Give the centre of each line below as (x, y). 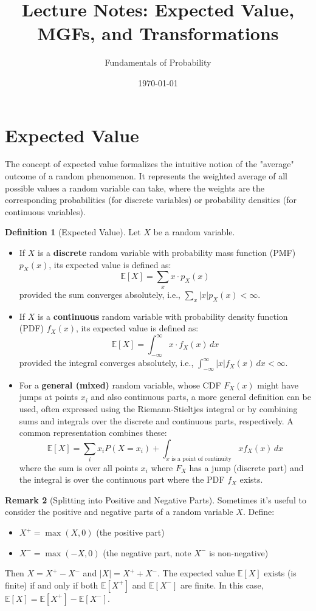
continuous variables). (45, 211)
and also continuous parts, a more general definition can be (201, 397)
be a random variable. (194, 232)
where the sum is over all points (78, 467)
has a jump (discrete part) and (246, 467)
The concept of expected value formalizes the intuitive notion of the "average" (149, 164)
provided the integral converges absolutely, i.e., (106, 363)
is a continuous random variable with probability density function (163, 316)
